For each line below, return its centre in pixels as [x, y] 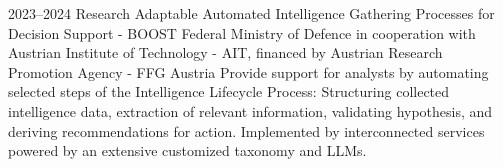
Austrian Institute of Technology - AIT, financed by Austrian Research [225, 52]
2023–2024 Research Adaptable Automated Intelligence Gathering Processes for [251, 13]
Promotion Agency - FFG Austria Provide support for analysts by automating [248, 71]
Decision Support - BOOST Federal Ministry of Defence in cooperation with [242, 32]
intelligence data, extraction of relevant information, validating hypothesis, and [250, 110]
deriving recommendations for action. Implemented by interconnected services [246, 130]
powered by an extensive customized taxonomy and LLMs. [187, 150]
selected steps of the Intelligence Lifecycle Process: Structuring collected [229, 91]
